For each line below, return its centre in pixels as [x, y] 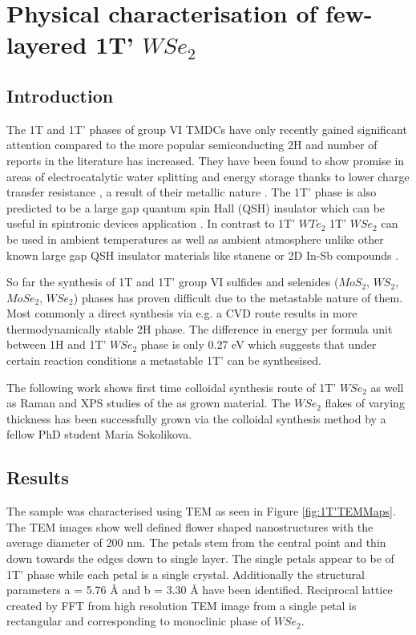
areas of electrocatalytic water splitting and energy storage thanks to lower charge [208, 176]
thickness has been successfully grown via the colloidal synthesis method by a [196, 418]
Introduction [60, 95]
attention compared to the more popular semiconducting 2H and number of [192, 145]
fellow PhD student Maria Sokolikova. [99, 434]
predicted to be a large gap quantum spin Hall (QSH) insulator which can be [196, 207]
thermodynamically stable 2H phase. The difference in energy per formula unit [200, 328]
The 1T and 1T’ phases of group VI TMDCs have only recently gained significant [207, 129]
